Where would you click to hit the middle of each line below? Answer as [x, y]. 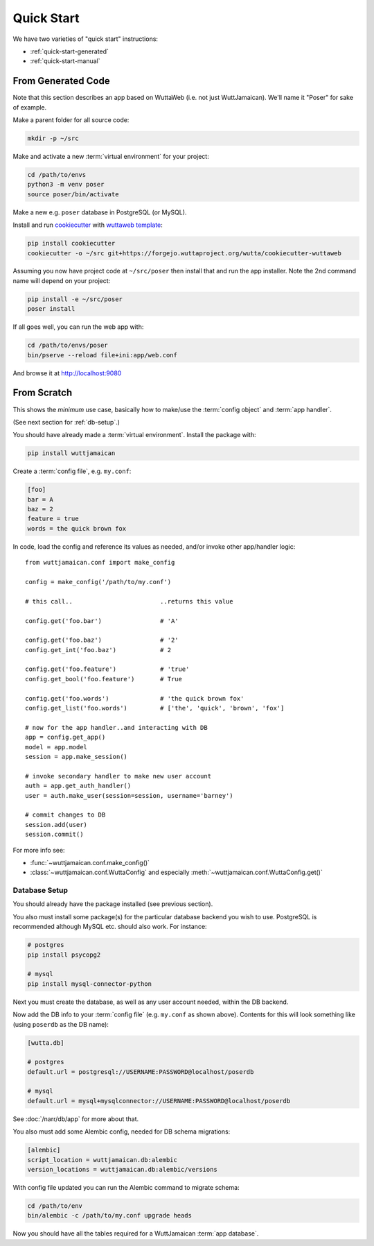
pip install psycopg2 [64, 955]
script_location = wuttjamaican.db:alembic [103, 1160]
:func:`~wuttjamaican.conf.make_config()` [90, 862]
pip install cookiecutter [71, 244]
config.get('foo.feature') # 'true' [107, 669]
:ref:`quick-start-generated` [69, 51]
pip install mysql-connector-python [90, 984]
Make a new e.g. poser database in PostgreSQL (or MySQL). [100, 212]
